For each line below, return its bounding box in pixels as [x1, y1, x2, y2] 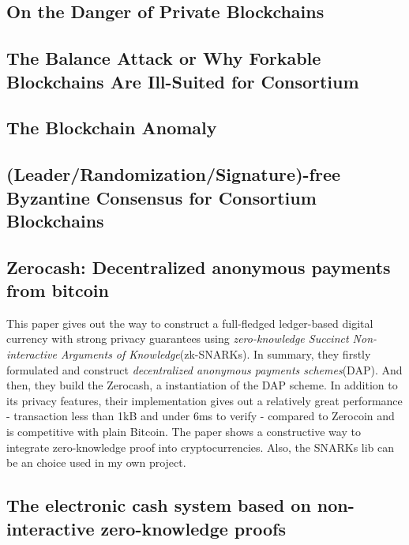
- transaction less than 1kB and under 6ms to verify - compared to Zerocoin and [6, 408, 395, 424]
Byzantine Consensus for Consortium [6, 185, 317, 209]
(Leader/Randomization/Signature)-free [6, 162, 341, 186]
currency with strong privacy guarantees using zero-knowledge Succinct [6, 330, 349, 347]
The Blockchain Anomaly [6, 115, 217, 140]
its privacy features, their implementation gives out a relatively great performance [6, 392, 403, 408]
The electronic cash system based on [6, 493, 311, 517]
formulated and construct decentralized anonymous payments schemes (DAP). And [6, 361, 403, 378]
